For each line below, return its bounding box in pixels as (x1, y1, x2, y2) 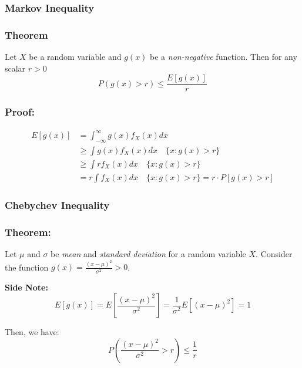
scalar (5, 62, 26, 74)
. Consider (256, 248, 293, 260)
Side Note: (5, 281, 48, 293)
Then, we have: (5, 326, 59, 338)
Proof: (5, 104, 35, 119)
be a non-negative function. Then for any (150, 50, 297, 63)
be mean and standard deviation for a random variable (51, 248, 246, 260)
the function (5, 261, 49, 273)
